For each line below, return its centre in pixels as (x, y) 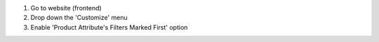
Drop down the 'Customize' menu (79, 18)
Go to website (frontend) (66, 8)
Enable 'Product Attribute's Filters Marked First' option (109, 27)
